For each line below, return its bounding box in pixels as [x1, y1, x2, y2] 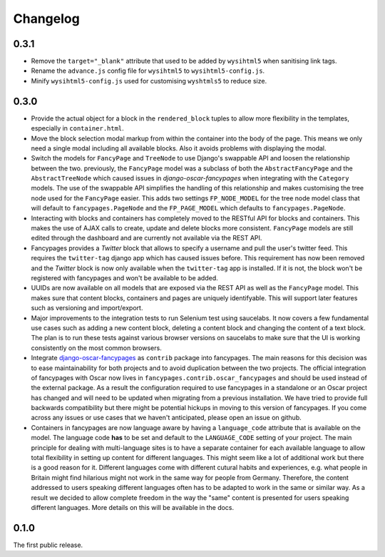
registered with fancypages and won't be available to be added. [31, 274, 219, 282]
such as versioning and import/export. [31, 304, 143, 312]
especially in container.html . [31, 124, 124, 133]
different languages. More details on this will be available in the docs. [31, 503, 235, 511]
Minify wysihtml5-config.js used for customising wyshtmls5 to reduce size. [31, 76, 267, 85]
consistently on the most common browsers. [31, 343, 162, 352]
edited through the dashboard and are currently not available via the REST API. [31, 234, 262, 242]
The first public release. [13, 541, 83, 549]
